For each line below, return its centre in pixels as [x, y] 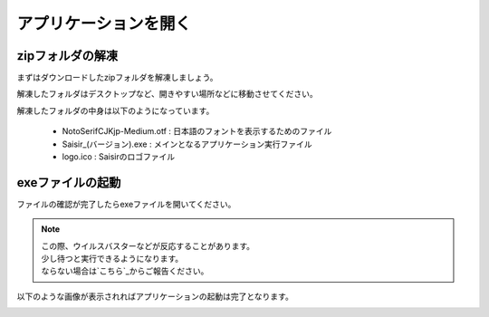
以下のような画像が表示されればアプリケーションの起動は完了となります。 [155, 296]
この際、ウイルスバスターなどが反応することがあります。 [148, 245]
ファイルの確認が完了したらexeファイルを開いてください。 [126, 204]
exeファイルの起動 [69, 183]
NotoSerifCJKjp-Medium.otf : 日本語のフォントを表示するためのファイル [197, 131]
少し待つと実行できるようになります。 [112, 259]
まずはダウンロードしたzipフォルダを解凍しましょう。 [117, 78]
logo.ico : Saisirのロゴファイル [119, 157]
